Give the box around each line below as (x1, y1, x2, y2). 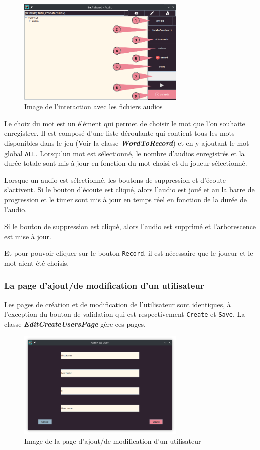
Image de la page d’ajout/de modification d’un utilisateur (24, 435, 201, 446)
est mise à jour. (4, 231, 51, 241)
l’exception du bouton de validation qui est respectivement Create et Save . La (4, 309, 245, 319)
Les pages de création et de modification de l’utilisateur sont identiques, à (4, 298, 231, 309)
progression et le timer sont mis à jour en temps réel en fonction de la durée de (4, 194, 247, 204)
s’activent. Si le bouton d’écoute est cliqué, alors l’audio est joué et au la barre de (4, 184, 255, 195)
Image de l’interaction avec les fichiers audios (24, 101, 163, 112)
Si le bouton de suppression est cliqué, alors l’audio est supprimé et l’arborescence (4, 221, 256, 232)
